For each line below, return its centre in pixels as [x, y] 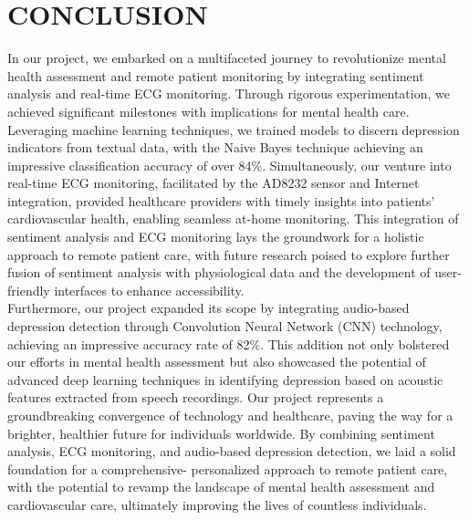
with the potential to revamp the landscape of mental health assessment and [221, 487]
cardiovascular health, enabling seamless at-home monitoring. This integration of [233, 218]
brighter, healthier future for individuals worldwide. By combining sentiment [221, 433]
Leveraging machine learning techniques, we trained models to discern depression [234, 129]
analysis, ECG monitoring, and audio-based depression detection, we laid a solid [232, 451]
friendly [29, 290]
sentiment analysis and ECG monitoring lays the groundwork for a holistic [216, 237]
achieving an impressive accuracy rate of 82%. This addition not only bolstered [229, 343]
